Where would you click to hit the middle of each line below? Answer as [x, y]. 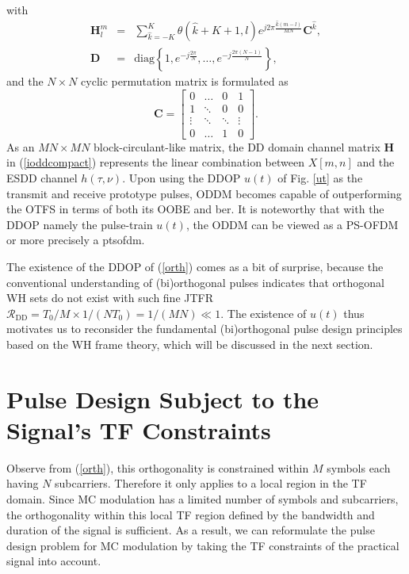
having [23, 483]
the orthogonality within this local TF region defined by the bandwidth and [191, 514]
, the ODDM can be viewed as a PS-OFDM [292, 224]
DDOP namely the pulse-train [80, 224]
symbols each [359, 467]
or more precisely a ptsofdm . [76, 240]
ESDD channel [42, 178]
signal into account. [54, 561]
